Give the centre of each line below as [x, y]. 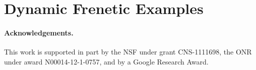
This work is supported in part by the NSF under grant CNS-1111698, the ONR [128, 52]
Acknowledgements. [39, 32]
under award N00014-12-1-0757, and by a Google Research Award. [106, 61]
